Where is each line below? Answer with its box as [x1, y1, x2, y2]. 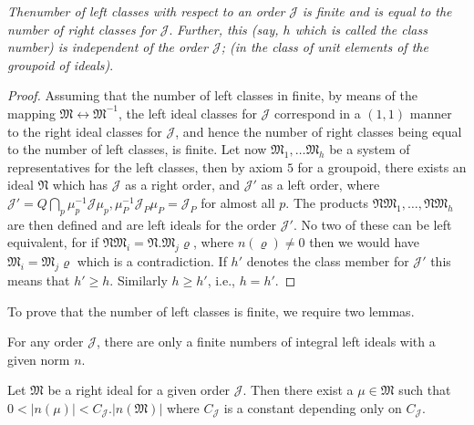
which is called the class [294, 19, 428, 38]
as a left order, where [261, 175, 380, 194]
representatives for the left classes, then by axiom [7, 157, 283, 176]
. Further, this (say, [169, 19, 279, 38]
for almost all [201, 192, 275, 212]
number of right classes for [7, 19, 157, 38]
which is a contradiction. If [77, 252, 227, 271]
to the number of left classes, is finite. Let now [7, 140, 267, 159]
